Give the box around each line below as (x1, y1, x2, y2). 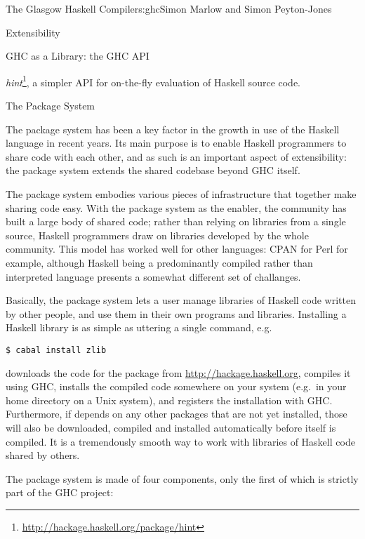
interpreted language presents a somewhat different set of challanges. (6, 269, 301, 284)
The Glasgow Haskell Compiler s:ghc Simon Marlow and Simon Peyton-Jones (6, 1, 332, 15)
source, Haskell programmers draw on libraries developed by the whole (6, 227, 309, 242)
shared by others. (6, 448, 80, 463)
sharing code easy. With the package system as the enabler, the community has (6, 200, 347, 215)
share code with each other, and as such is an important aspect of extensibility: (6, 149, 347, 164)
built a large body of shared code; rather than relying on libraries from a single (6, 214, 346, 229)
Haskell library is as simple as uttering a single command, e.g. (6, 320, 272, 335)
